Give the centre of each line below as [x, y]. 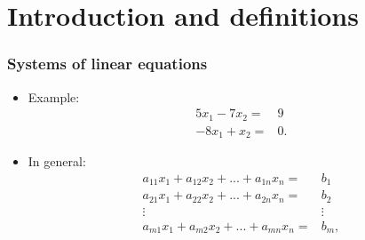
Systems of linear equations [107, 64]
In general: [57, 161]
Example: [54, 96]
